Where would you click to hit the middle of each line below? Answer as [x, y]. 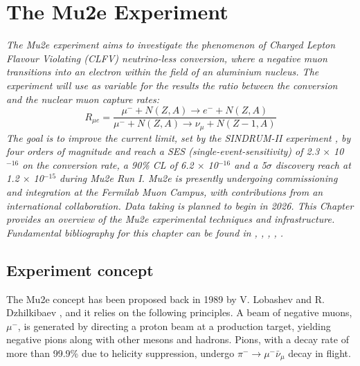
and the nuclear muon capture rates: [83, 99]
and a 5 [250, 164]
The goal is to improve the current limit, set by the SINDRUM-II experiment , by [179, 137]
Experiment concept [80, 269]
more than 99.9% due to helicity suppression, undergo [120, 353]
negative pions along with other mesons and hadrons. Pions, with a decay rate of [178, 339]
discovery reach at [313, 164]
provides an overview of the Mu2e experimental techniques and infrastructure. [171, 219]
